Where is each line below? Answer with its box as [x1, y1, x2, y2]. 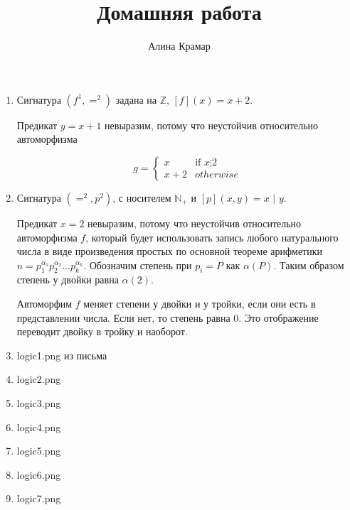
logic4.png [16, 419, 61, 434]
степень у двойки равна [16, 272, 119, 287]
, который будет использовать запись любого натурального [85, 229, 339, 244]
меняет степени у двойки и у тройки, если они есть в [83, 296, 316, 311]
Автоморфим [16, 296, 73, 311]
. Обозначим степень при [83, 257, 192, 272]
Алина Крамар [148, 38, 211, 53]
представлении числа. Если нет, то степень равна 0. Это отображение [16, 310, 319, 325]
